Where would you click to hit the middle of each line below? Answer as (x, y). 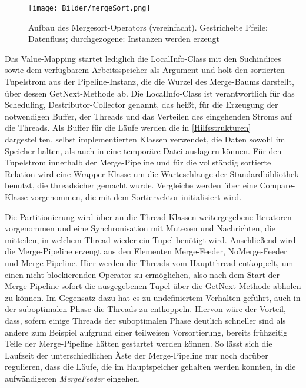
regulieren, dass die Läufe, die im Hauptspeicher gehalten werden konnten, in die (150, 367)
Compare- (277, 185)
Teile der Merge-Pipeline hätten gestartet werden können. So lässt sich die (139, 344)
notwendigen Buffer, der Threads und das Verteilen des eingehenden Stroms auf (148, 116)
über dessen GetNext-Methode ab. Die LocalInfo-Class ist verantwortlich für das (150, 93)
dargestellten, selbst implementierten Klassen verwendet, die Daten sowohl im (145, 139)
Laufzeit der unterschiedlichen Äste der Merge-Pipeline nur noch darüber (137, 355)
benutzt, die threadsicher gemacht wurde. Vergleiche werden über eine (131, 185)
